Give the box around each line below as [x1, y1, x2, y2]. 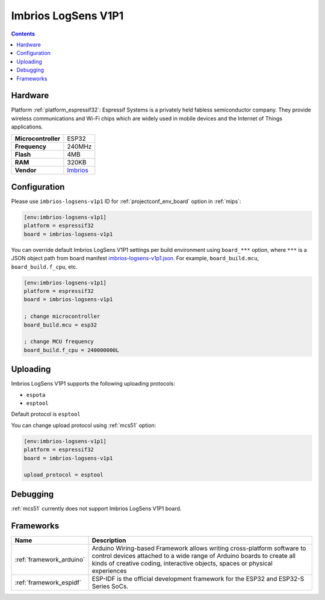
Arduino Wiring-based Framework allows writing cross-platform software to [91, 544, 306, 552]
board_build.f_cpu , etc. [11, 263, 78, 270]
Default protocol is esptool [11, 410, 81, 418]
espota [26, 392, 46, 398]
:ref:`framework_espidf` [14, 578, 82, 587]
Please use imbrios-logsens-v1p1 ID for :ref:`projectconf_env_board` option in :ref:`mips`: [11, 198, 241, 205]
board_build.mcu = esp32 [23, 321, 97, 328]
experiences [91, 566, 127, 575]
